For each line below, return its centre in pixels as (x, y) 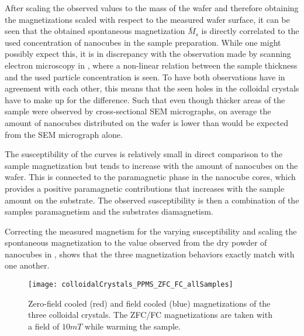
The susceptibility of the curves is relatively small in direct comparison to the (144, 154)
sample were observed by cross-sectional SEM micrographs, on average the (138, 111)
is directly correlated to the (250, 31)
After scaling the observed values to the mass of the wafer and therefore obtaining (152, 8)
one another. (27, 265)
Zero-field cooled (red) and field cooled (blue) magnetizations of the (149, 303)
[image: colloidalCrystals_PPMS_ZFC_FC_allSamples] (131, 285)
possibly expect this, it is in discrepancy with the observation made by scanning (148, 54)
